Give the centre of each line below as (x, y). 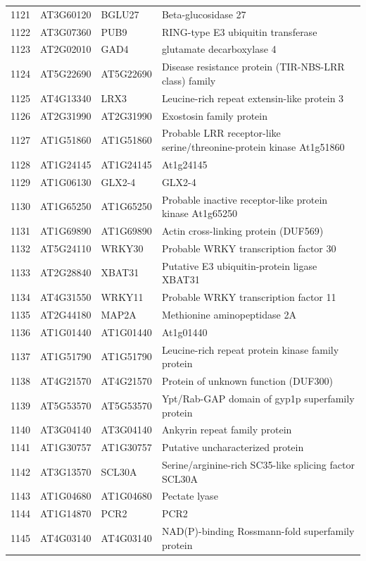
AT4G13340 (66, 98)
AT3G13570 (66, 471)
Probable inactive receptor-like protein (245, 199)
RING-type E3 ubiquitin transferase (239, 31)
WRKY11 (122, 297)
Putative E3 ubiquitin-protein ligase (239, 265)
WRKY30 (122, 248)
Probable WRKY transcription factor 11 (249, 297)
